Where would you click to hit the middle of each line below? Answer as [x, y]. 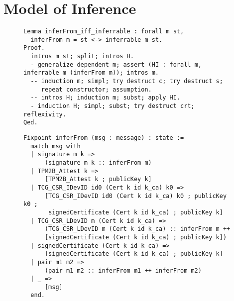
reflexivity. [45, 114]
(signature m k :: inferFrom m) [98, 162]
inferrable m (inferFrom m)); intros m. [91, 73]
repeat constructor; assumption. [96, 89]
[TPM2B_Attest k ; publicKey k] [98, 179]
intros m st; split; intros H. [82, 56]
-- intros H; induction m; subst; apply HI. [105, 98]
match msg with [56, 146]
